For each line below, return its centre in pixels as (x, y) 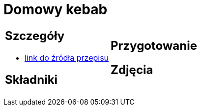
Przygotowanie (154, 45)
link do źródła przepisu (67, 57)
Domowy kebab (56, 9)
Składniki (31, 79)
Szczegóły (35, 36)
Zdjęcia (132, 70)
